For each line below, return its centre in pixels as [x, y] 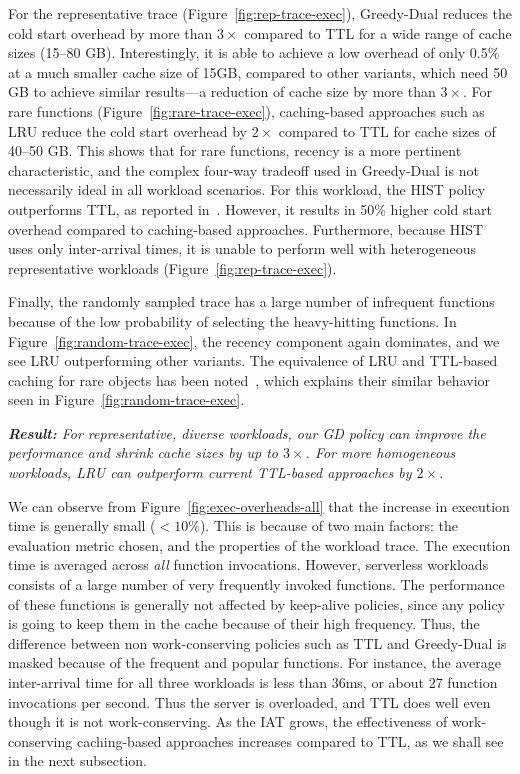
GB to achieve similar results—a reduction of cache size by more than [222, 91]
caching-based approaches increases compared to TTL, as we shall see [290, 740]
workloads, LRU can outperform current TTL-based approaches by [210, 472]
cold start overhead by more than [110, 32]
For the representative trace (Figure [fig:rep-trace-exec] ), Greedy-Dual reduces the [260, 13]
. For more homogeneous [380, 452]
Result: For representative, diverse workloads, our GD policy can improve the [247, 432]
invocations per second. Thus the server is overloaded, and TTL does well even [249, 701]
